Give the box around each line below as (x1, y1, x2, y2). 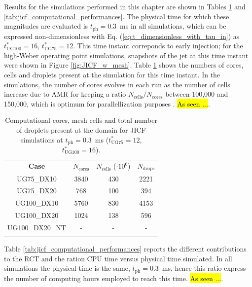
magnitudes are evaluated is (4, 21, 88, 31)
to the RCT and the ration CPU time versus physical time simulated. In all (4, 253, 232, 263)
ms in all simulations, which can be (120, 21, 226, 31)
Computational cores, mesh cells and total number (5, 115, 157, 125)
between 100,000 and (165, 89, 228, 99)
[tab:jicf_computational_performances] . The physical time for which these (4, 11, 229, 21)
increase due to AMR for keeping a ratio (4, 89, 126, 99)
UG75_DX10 (17, 173, 57, 183)
